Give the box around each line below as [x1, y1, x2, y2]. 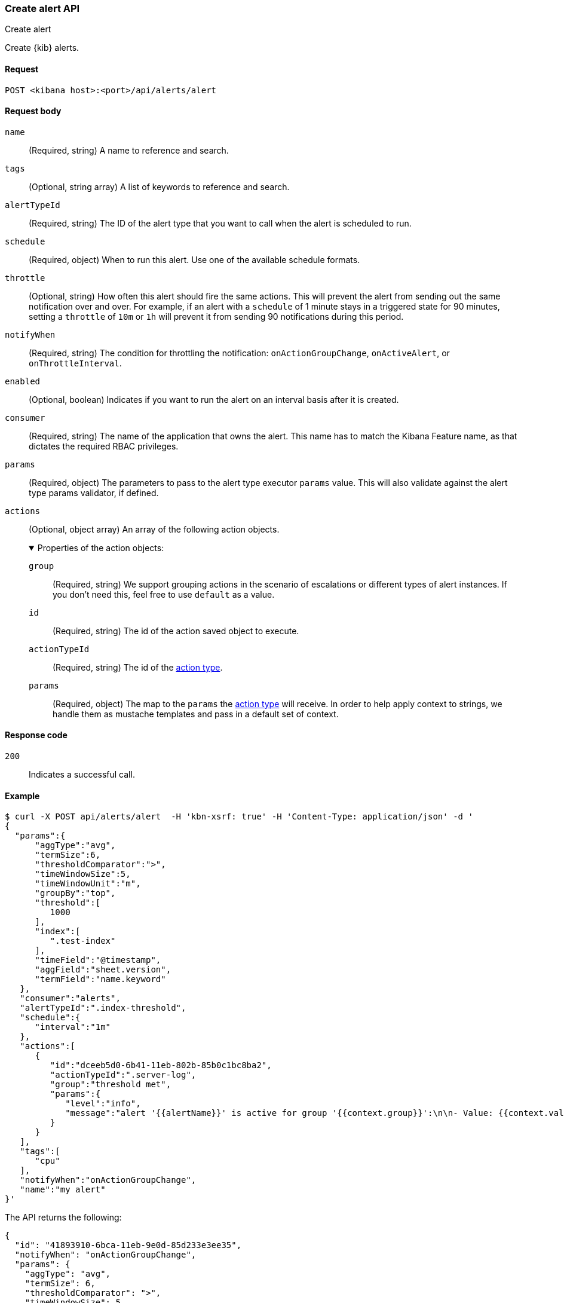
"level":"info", [65, 1099, 141, 1109]
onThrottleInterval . [29, 357, 122, 368]
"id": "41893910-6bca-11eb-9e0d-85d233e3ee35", [14, 1240, 242, 1250]
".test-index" [50, 936, 116, 946]
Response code [5, 730, 68, 741]
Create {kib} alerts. [5, 42, 79, 53]
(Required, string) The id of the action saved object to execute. [53, 625, 299, 636]
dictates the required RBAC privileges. [29, 441, 179, 451]
